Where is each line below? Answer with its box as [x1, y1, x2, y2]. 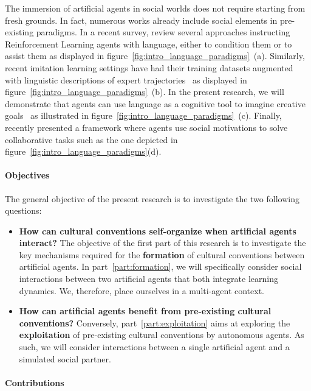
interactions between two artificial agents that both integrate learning [19, 272, 278, 285]
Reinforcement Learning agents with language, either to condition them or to [5, 37, 292, 50]
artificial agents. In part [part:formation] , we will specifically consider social [19, 260, 302, 273]
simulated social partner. [19, 352, 111, 365]
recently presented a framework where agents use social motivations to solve [5, 121, 288, 133]
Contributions [5, 376, 64, 389]
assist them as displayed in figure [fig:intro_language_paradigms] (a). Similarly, [5, 49, 305, 62]
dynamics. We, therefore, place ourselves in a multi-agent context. [19, 284, 265, 297]
